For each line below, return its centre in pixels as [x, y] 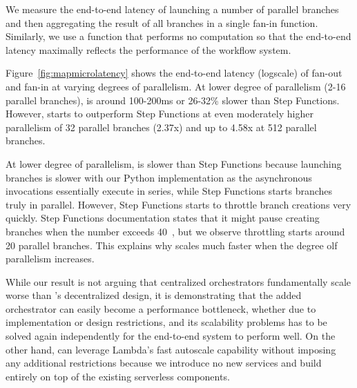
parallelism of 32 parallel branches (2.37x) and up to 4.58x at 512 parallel [161, 127]
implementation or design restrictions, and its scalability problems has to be [166, 322]
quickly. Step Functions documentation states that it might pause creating [163, 218]
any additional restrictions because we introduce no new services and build [164, 363]
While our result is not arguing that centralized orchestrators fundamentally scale [178, 281]
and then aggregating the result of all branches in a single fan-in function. [162, 22]
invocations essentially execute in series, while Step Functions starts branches [169, 191]
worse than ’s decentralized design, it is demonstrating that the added [154, 295]
